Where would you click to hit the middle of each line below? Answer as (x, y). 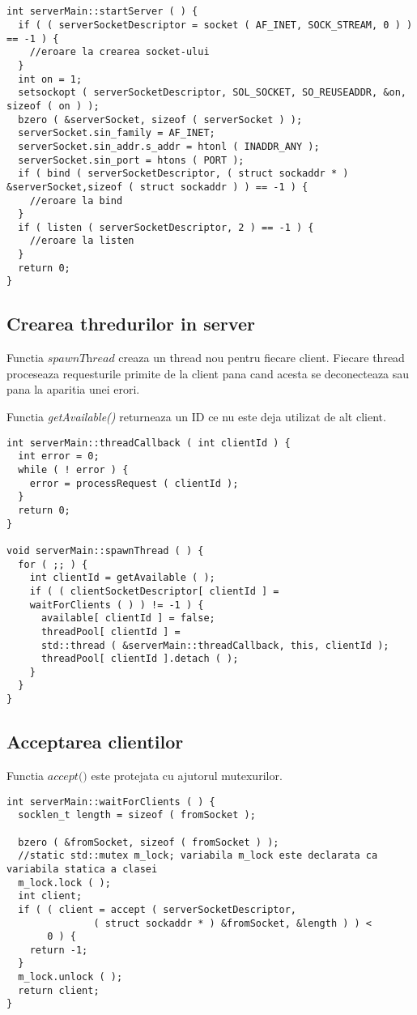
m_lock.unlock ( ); (70, 977)
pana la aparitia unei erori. (73, 389)
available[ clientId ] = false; (128, 618)
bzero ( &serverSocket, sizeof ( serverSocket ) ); (160, 119)
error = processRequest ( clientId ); (134, 483)
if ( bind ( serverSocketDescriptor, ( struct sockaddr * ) (183, 174)
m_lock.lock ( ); (64, 883)
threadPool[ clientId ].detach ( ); (140, 659)
